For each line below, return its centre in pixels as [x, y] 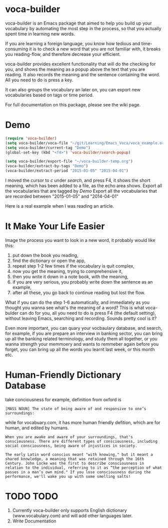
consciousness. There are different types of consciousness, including [81, 441]
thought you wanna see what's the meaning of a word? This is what [75, 308]
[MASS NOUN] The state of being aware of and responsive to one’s [76, 409]
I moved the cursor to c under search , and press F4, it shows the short [78, 180]
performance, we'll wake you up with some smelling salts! [68, 476]
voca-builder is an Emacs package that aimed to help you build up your [78, 23]
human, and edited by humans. [37, 428]
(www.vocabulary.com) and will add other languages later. [72, 515]
